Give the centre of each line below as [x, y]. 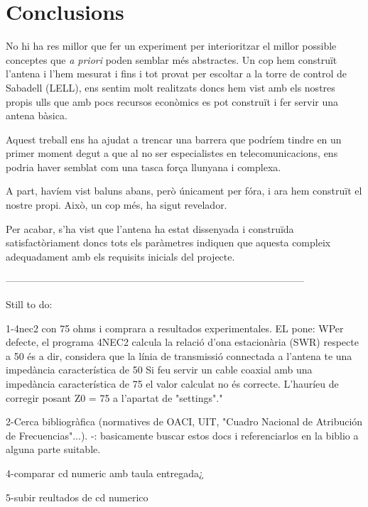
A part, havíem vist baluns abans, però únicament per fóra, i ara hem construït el [184, 191]
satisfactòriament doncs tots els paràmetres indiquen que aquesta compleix [168, 242]
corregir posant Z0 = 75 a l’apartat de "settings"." [114, 397]
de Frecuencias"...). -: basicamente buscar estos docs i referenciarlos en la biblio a [182, 435]
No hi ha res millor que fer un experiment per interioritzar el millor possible [171, 46]
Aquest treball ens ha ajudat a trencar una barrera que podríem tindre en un [174, 139]
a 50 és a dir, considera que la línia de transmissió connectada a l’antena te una [179, 355]
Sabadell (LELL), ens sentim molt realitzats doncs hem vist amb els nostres [171, 87]
